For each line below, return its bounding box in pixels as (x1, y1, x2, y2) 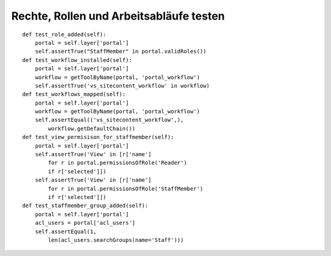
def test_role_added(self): (22, 31, 107, 38)
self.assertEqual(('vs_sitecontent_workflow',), (34, 116, 184, 124)
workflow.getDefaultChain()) (48, 125, 136, 132)
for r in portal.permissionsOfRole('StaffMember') (48, 185, 204, 192)
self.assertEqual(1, (34, 228, 97, 235)
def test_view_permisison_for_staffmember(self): (22, 134, 175, 141)
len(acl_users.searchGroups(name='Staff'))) (48, 236, 184, 243)
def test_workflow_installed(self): (22, 56, 132, 64)
